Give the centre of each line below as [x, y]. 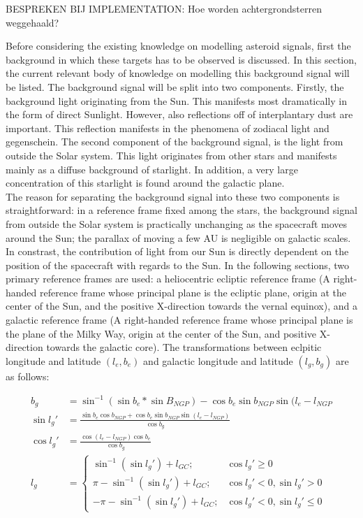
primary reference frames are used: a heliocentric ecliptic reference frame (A [168, 279]
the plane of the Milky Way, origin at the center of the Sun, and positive [161, 333]
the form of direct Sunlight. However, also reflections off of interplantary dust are [179, 114]
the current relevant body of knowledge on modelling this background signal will [178, 73]
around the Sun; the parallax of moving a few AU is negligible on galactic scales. [178, 237]
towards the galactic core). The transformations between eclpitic [184, 347]
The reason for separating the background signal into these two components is [173, 196]
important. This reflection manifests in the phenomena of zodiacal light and [168, 128]
